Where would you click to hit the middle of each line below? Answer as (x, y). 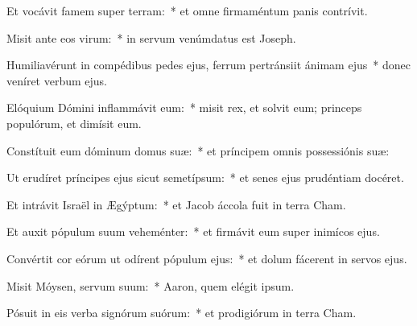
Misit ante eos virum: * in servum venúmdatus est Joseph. (151, 37)
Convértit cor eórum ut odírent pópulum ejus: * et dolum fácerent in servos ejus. (207, 258)
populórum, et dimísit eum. (74, 123)
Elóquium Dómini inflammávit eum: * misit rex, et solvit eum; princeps (184, 107)
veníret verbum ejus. (57, 80)
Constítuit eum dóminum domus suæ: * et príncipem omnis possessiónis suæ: (198, 150)
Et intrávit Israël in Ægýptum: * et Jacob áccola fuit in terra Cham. (176, 204)
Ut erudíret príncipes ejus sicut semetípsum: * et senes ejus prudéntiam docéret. (205, 177)
